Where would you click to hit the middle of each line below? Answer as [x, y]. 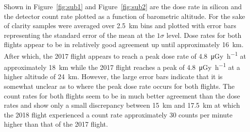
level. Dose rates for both [204, 35]
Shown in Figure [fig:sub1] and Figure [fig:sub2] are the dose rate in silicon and [123, 6]
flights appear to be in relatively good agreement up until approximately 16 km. [124, 44]
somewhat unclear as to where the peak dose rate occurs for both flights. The [119, 86]
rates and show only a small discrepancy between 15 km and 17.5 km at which [122, 105]
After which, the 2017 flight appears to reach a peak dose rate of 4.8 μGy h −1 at [125, 55]
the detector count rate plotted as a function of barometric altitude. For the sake [125, 16]
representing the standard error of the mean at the [79, 35]
